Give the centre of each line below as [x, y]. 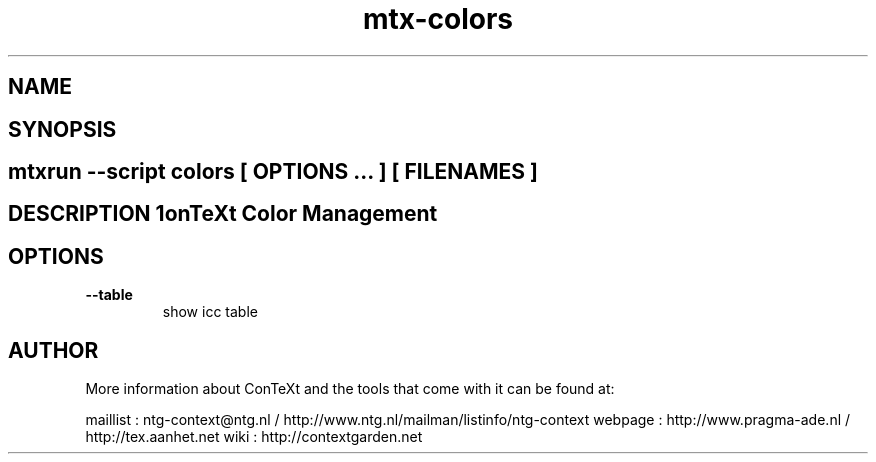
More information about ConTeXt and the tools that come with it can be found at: [350, 389]
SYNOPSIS [62, 129]
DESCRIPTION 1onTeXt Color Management [223, 214]
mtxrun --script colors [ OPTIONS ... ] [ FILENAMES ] [273, 172]
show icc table [210, 312]
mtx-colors [437, 19]
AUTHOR [53, 350]
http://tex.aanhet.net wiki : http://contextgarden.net [254, 437]
